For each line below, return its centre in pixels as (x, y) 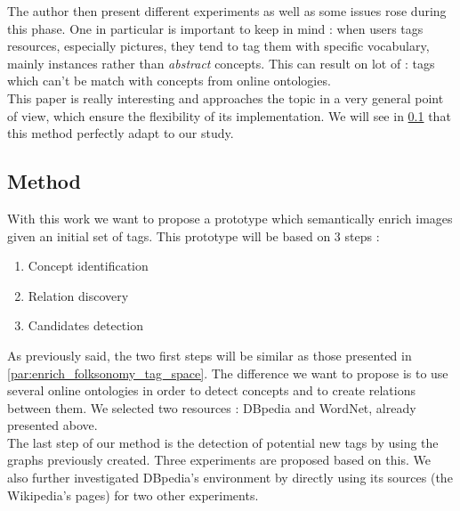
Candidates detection (85, 325)
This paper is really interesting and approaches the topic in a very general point (226, 97)
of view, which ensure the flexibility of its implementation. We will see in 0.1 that (229, 115)
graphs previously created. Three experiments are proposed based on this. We (219, 460)
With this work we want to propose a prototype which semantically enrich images (230, 218)
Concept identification (88, 266)
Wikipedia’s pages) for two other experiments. (133, 495)
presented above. (52, 425)
